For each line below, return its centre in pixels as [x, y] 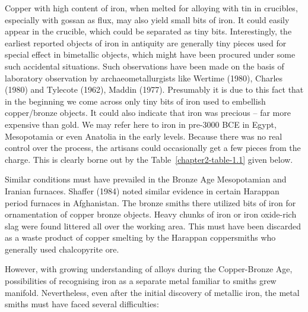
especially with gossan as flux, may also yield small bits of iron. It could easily [147, 19]
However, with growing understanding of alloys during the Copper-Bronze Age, [149, 269]
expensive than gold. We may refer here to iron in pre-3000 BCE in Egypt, [141, 124]
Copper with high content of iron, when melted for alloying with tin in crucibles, [151, 8]
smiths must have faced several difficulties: [82, 304]
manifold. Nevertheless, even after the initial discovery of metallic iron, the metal [152, 292]
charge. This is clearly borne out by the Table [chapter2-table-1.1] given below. [149, 159]
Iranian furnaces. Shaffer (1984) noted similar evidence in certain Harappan [142, 190]
